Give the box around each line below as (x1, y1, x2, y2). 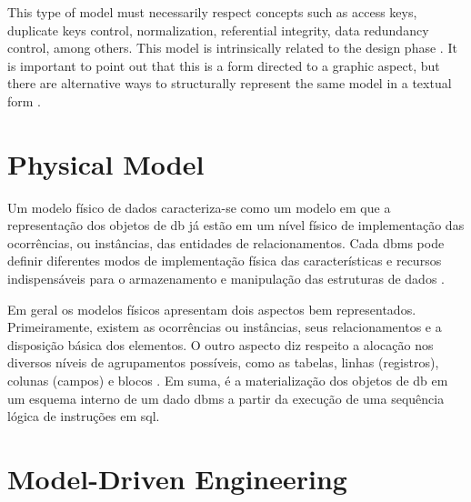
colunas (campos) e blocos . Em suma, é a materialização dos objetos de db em (7, 371, 448, 390)
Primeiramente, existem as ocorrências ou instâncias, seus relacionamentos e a (7, 317, 442, 336)
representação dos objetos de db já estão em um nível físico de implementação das (7, 216, 465, 235)
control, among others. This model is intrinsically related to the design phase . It (7, 38, 457, 57)
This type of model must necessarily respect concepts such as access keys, (7, 3, 417, 21)
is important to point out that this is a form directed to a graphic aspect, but (7, 55, 440, 75)
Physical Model (7, 145, 205, 182)
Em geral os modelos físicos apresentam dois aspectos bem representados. (7, 299, 416, 318)
